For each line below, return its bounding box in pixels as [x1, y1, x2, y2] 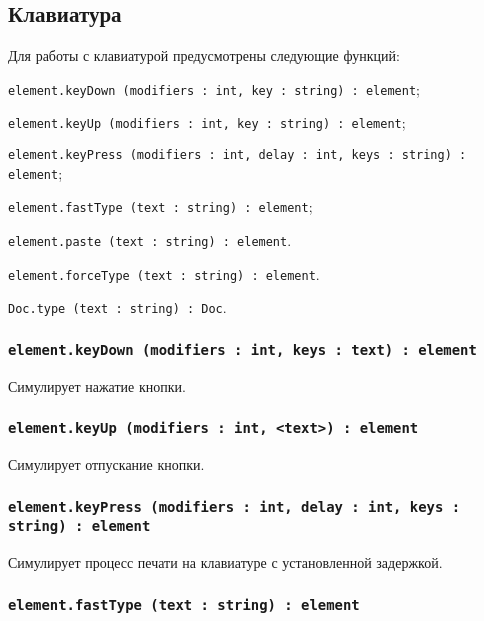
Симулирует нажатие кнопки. [8, 375, 186, 396]
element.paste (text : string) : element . [8, 230, 292, 251]
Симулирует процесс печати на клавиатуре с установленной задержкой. [8, 552, 443, 573]
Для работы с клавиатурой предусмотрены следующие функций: [8, 45, 400, 66]
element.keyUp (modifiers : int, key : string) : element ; [8, 112, 406, 133]
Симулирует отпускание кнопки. [8, 454, 205, 475]
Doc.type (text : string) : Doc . [8, 297, 227, 318]
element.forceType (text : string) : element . [8, 263, 320, 284]
